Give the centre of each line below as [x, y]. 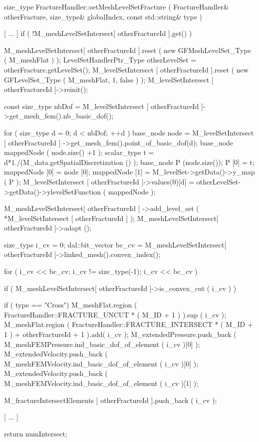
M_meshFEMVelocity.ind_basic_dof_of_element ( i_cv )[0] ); [101, 363]
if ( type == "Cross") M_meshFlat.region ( [71, 305]
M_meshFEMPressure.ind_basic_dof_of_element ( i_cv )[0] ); [102, 344]
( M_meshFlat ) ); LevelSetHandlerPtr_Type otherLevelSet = [100, 60]
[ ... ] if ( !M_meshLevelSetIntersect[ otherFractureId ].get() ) [98, 33]
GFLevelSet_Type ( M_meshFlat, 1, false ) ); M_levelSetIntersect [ [109, 79]
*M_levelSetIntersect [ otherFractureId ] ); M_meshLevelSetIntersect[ [111, 218]
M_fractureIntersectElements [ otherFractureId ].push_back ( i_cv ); [111, 400]
